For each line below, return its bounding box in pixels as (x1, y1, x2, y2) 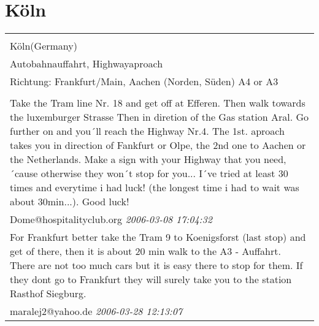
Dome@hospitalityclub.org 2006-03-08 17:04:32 (10, 212, 212, 227)
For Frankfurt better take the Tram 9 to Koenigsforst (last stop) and (10, 230, 306, 245)
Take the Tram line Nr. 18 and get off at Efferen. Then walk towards (10, 96, 306, 110)
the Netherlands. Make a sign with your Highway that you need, (10, 152, 286, 167)
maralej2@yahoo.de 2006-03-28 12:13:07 (10, 304, 183, 319)
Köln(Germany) (10, 39, 77, 53)
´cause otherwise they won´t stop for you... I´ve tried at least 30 (10, 166, 288, 181)
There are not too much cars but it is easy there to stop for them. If (10, 258, 303, 273)
